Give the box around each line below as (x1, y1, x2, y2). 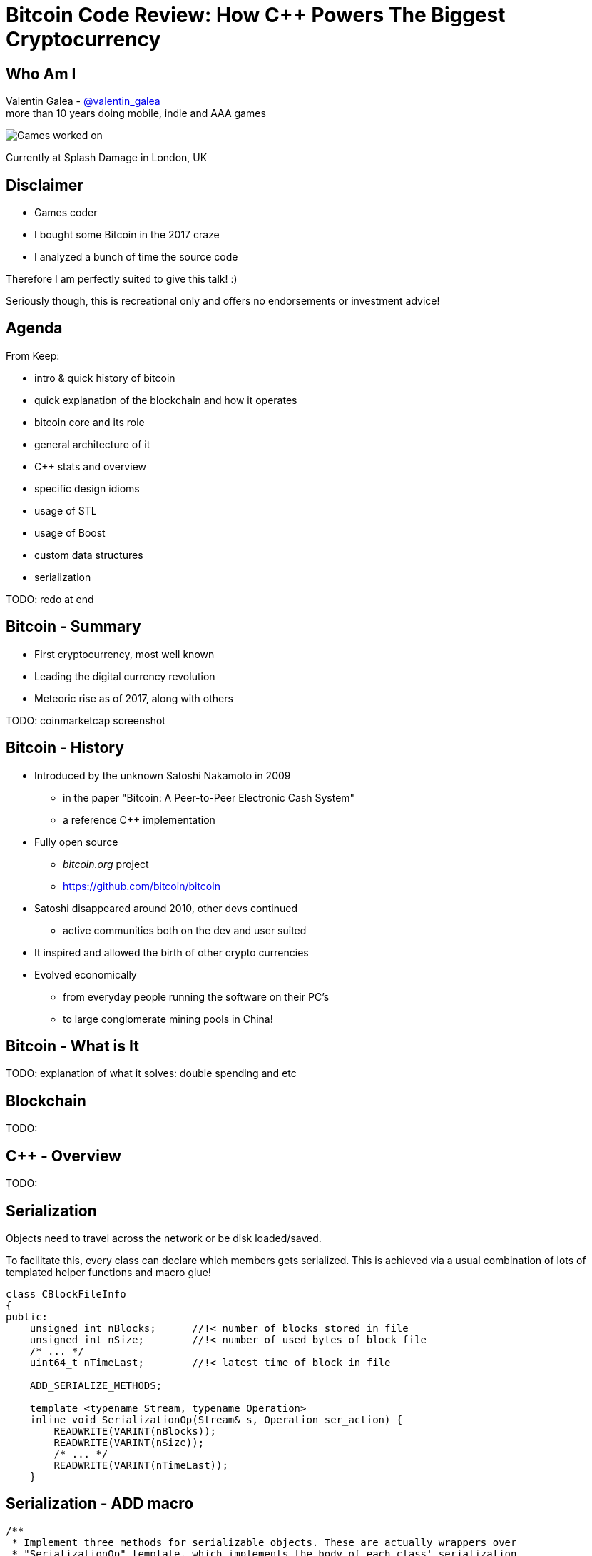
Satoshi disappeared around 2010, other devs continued (34, 901, 297, 914)
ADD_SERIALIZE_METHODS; (29, 1379, 163, 1391)
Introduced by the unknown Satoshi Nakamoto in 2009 (34, 769, 291, 782)
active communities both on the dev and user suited (63, 924, 307, 936)
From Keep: (6, 349, 60, 362)
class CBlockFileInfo (6, 1288, 126, 1300)
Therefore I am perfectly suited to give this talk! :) (6, 273, 238, 286)
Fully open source (34, 835, 118, 848)
